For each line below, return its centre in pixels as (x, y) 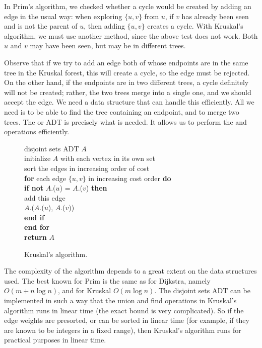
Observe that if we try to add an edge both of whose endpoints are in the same (126, 62)
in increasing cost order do (130, 178)
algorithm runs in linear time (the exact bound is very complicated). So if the (124, 310)
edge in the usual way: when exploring (63, 16)
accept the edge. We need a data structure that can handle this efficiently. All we (129, 102)
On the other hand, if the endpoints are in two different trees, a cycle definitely (126, 82)
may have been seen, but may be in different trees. (108, 46)
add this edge (45, 197)
